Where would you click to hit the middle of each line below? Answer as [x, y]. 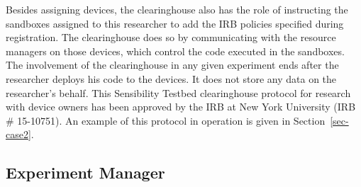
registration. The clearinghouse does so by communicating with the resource [171, 37]
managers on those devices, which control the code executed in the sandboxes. [175, 51]
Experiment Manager [85, 172]
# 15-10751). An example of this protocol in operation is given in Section [166, 120]
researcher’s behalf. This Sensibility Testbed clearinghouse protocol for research [178, 92]
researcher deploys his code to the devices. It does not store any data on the [171, 78]
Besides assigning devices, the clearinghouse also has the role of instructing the [177, 9]
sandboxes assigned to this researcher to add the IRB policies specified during [175, 23]
